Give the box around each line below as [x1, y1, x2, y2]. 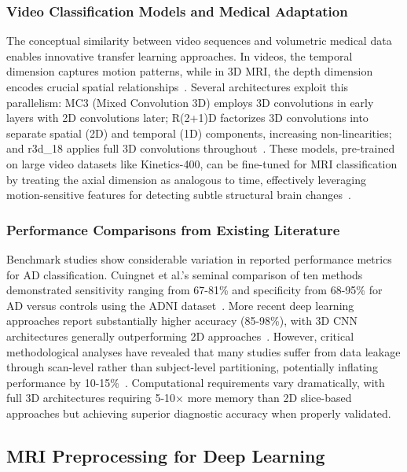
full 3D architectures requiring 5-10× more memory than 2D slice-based [6, 389, 352, 406]
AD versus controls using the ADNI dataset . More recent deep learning [6, 297, 354, 313]
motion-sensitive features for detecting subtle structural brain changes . [6, 186, 351, 203]
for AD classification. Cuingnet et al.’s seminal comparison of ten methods [6, 266, 363, 282]
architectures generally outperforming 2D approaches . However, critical [6, 327, 354, 344]
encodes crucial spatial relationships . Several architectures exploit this [6, 79, 349, 94]
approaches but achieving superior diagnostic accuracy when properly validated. [6, 404, 391, 421]
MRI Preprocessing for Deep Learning [6, 443, 325, 467]
